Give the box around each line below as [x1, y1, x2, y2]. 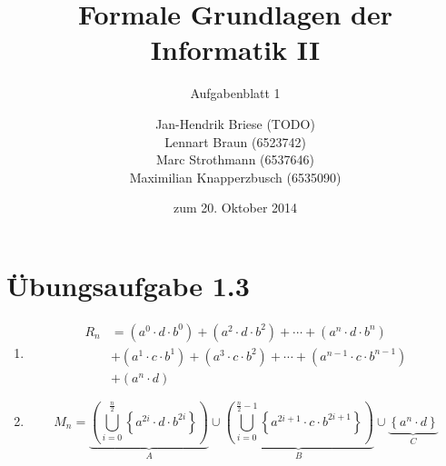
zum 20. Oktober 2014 [173, 198, 298, 217]
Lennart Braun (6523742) [164, 132, 306, 151]
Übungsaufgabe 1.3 [6, 266, 250, 303]
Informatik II [150, 31, 321, 68]
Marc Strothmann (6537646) [156, 150, 314, 169]
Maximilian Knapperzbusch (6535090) [129, 167, 342, 186]
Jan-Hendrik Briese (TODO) [155, 114, 315, 133]
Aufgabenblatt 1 [190, 84, 281, 103]
